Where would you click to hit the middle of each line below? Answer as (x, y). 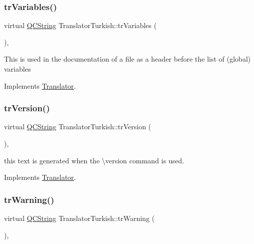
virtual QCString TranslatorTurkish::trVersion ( (78, 127)
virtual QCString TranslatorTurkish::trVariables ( (80, 25)
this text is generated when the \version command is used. (94, 160)
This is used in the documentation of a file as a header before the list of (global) (128, 59)
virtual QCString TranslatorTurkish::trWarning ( (79, 218)
